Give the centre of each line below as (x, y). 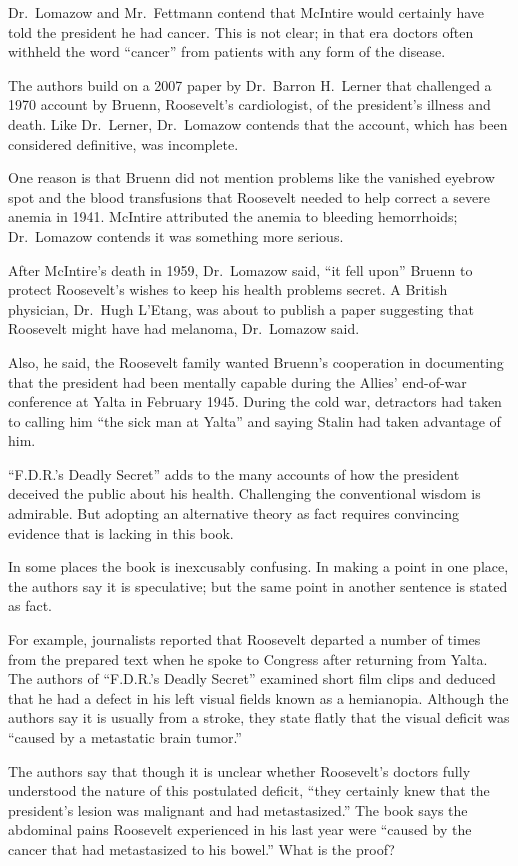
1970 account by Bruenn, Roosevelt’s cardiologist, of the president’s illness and (249, 104)
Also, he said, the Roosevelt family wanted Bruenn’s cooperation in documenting (256, 361)
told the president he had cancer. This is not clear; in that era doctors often (241, 31)
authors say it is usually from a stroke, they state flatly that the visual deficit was (259, 717)
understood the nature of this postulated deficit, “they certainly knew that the (249, 790)
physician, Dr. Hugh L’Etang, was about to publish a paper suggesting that (241, 308)
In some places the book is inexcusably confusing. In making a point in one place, (258, 566)
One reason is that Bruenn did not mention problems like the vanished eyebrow (251, 177)
